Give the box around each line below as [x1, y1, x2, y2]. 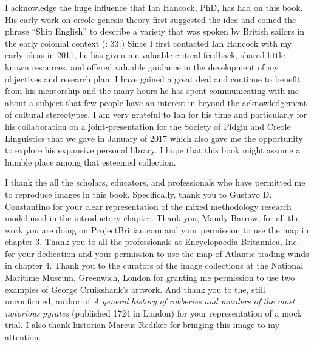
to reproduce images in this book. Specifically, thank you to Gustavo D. [5, 187, 272, 200]
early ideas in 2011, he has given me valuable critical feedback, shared [5, 49, 265, 61]
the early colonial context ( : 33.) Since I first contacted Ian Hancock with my [5, 36, 292, 49]
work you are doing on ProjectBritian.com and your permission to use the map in [5, 223, 309, 236]
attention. [5, 330, 41, 343]
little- [267, 49, 288, 61]
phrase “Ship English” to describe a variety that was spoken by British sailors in [5, 25, 305, 38]
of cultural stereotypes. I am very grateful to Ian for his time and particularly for [5, 108, 307, 121]
